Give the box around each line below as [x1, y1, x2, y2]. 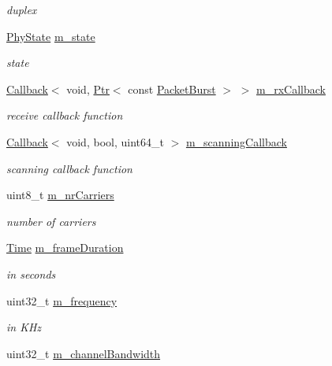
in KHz [6, 319, 42, 335]
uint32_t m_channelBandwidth [6, 345, 161, 361]
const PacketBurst [128, 80, 216, 97]
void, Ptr [66, 80, 110, 97]
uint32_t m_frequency [6, 292, 118, 309]
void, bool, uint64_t [66, 133, 164, 150]
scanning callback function [6, 160, 132, 176]
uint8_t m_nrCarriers [6, 187, 114, 203]
